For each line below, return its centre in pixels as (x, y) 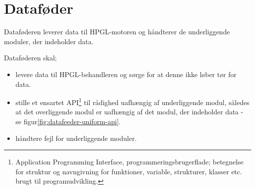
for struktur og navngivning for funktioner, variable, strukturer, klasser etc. (129, 171)
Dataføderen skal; (30, 58)
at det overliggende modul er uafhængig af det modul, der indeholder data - (129, 112)
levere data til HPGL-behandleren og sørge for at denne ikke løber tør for (126, 74)
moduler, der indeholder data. (49, 41)
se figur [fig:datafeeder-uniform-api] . (68, 121)
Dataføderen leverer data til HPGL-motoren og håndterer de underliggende (117, 32)
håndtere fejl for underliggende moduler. (76, 138)
